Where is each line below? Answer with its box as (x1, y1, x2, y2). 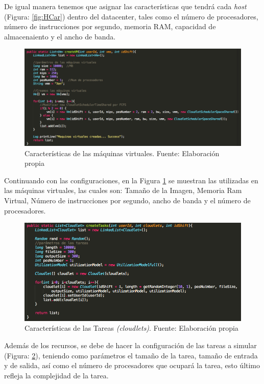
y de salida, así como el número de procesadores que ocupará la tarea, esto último (4, 360, 260, 371)
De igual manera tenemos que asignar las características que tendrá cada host (4, 1, 247, 11)
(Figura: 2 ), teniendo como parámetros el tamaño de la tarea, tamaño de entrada (4, 350, 258, 360)
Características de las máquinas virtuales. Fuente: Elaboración (25, 147, 220, 158)
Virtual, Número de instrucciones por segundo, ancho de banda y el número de (4, 195, 251, 205)
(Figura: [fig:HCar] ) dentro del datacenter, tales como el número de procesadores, (4, 11, 258, 22)
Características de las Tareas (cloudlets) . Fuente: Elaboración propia (25, 323, 238, 333)
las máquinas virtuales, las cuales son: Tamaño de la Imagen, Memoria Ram (4, 185, 242, 196)
